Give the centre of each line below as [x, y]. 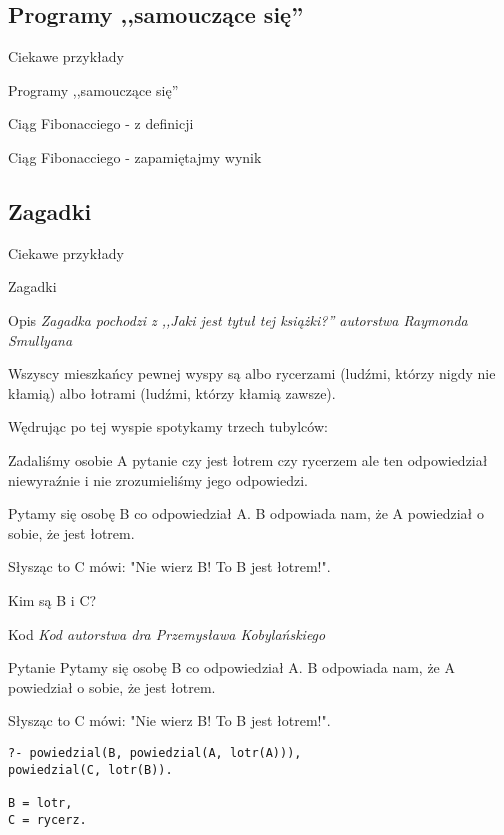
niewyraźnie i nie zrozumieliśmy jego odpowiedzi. [158, 479]
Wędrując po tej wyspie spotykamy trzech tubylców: [168, 426]
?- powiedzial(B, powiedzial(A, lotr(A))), [155, 752]
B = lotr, [40, 802]
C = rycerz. [47, 819]
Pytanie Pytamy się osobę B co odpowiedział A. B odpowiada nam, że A [231, 667]
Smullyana [40, 339]
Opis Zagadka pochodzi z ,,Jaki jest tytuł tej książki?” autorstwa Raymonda [238, 319]
